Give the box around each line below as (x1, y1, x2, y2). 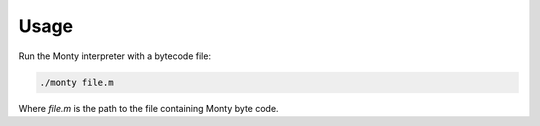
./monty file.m (39, 76, 114, 88)
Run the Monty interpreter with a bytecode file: (18, 50, 212, 62)
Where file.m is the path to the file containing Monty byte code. (18, 102, 279, 114)
